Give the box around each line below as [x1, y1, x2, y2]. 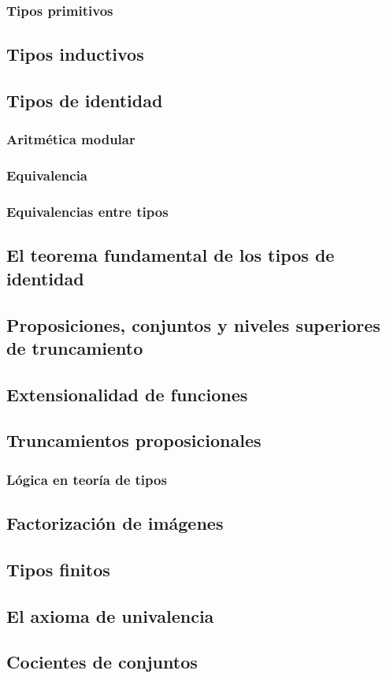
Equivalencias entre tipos [6, 202, 169, 222]
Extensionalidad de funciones [6, 382, 248, 406]
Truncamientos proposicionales [6, 428, 262, 453]
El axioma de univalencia [6, 603, 214, 628]
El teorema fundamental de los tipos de [6, 243, 335, 267]
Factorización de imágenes [6, 511, 224, 535]
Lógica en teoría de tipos [6, 469, 167, 489]
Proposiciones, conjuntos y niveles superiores [6, 312, 380, 337]
